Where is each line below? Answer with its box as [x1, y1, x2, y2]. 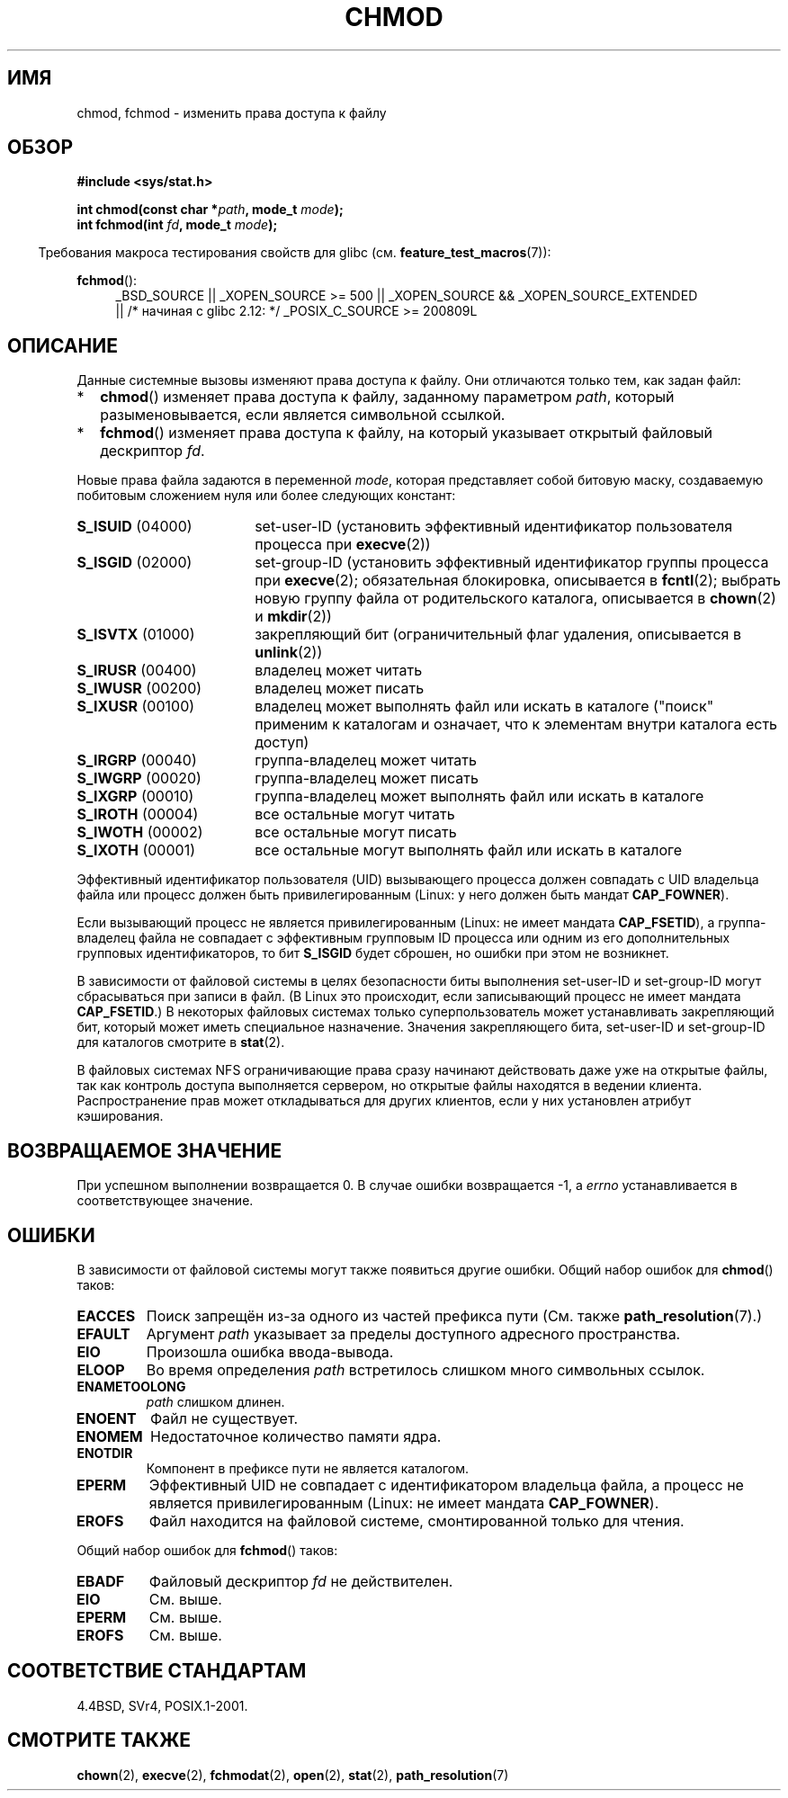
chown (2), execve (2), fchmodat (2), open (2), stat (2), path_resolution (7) [76, 1767, 509, 1783]
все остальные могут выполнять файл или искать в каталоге [255, 841, 683, 860]
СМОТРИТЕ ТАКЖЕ [7, 1729, 192, 1752]
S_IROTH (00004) [76, 805, 199, 824]
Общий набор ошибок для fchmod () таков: [76, 1542, 338, 1558]
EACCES [76, 1306, 136, 1325]
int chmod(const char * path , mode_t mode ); [76, 201, 344, 218]
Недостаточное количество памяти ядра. [150, 1427, 442, 1445]
